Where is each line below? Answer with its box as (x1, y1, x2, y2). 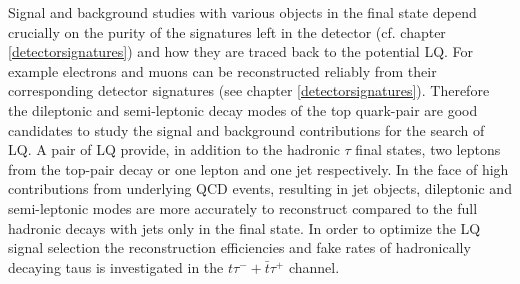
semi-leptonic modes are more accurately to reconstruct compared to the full (8, 197, 478, 218)
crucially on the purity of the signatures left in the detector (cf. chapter (8, 21, 446, 42)
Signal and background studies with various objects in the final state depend (8, 2, 477, 22)
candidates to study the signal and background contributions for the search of (8, 119, 485, 140)
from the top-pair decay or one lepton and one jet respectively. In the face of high (8, 158, 509, 179)
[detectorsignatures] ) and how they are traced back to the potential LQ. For (8, 41, 474, 62)
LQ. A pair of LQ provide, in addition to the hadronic (8, 139, 340, 160)
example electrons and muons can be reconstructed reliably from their (8, 60, 437, 81)
